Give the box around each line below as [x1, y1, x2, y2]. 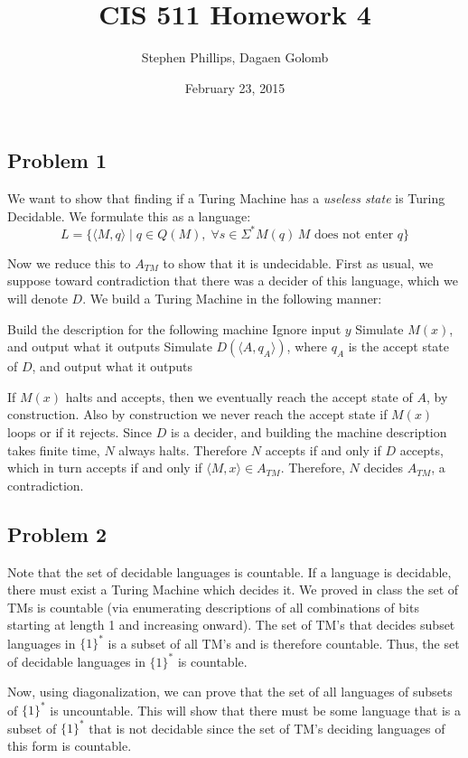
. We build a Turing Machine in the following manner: [82, 289, 382, 307]
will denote [7, 289, 68, 307]
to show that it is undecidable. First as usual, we [163, 253, 434, 272]
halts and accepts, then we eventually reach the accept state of [65, 387, 413, 406]
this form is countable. [7, 735, 132, 754]
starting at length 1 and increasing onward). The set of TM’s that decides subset [7, 615, 455, 634]
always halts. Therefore [118, 440, 248, 459]
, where [286, 337, 327, 356]
